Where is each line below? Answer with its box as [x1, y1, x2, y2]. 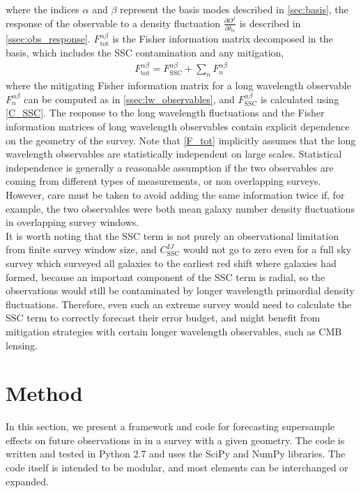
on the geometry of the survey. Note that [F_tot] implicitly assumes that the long [6, 132, 356, 147]
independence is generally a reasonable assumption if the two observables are [6, 160, 334, 174]
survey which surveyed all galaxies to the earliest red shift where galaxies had [6, 255, 337, 270]
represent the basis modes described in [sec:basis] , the [120, 2, 348, 16]
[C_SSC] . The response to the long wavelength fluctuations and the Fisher [6, 105, 325, 120]
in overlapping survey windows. [6, 215, 139, 229]
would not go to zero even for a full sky [183, 242, 351, 257]
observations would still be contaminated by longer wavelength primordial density [6, 283, 355, 298]
